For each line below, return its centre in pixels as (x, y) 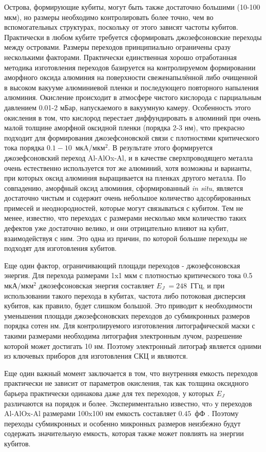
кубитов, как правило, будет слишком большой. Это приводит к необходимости (128, 306)
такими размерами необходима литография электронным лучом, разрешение (123, 336)
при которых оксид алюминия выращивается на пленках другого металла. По (125, 178)
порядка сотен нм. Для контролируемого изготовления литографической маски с (130, 326)
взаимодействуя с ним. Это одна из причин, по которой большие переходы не (126, 238)
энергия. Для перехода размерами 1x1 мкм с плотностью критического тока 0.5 (128, 275)
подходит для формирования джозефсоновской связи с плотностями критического (132, 137)
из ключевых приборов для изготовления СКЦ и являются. (96, 356)
